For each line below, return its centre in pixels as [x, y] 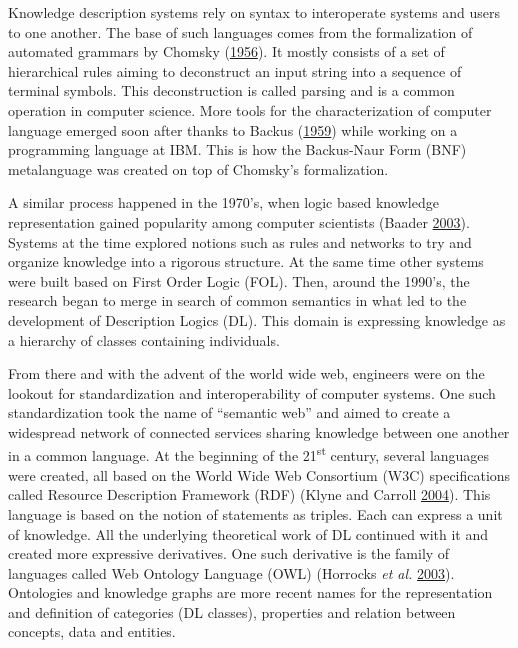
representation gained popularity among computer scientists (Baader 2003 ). [239, 221]
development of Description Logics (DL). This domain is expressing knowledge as [257, 319]
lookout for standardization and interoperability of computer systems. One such [252, 392]
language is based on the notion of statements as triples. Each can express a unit [255, 513]
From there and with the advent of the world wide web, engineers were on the [246, 373]
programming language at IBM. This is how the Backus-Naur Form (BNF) [237, 149]
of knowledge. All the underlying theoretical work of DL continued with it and [248, 533]
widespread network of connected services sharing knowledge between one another [259, 431]
